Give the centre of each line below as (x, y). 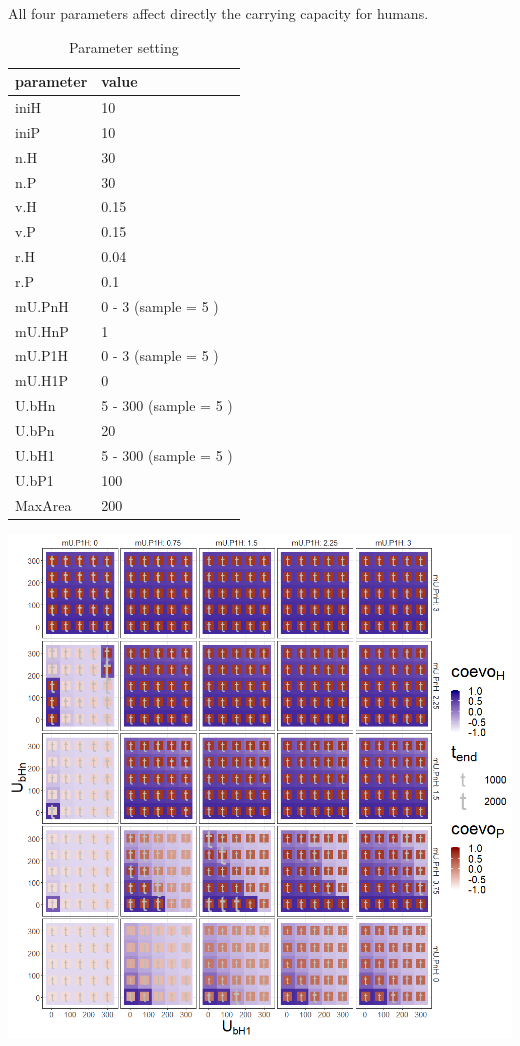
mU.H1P (42, 380)
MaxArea (43, 504)
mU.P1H (42, 355)
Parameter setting (124, 46)
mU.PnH (42, 305)
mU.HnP (42, 330)
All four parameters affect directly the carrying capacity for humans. (218, 13)
